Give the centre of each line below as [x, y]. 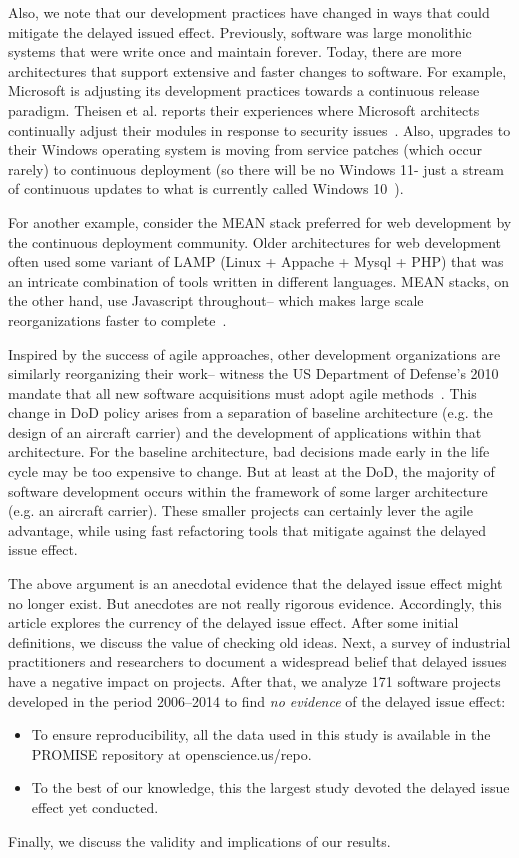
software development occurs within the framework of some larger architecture [248, 490]
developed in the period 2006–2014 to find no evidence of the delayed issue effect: [257, 700]
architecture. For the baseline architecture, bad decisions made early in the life [249, 451]
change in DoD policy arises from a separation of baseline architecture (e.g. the [250, 412]
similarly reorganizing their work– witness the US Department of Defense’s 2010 [253, 373]
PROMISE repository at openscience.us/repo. [171, 753]
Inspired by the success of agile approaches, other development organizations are [254, 353]
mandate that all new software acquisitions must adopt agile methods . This [242, 392]
